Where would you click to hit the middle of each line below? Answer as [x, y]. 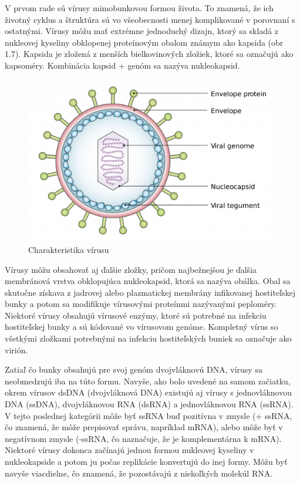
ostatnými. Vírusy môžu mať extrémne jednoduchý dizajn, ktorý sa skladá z [141, 31]
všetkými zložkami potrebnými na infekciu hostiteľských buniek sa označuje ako [148, 338]
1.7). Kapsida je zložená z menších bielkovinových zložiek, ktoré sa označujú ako [149, 54]
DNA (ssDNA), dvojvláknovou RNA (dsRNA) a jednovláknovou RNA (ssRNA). [149, 404]
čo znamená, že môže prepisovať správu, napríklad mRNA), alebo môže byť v [144, 427]
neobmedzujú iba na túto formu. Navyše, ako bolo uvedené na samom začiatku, [148, 381]
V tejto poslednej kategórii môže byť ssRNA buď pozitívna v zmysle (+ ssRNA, [149, 415]
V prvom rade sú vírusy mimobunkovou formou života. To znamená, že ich [139, 8]
